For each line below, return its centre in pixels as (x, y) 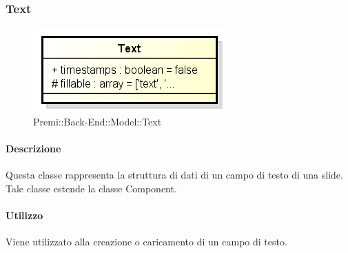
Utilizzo (24, 215)
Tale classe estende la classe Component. (91, 188)
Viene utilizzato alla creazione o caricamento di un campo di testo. (146, 242)
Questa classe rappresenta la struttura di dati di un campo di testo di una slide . (174, 175)
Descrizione (33, 148)
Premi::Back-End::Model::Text (98, 121)
